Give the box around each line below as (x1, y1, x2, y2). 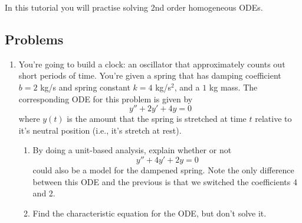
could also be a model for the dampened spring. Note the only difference (32, 163, 294, 176)
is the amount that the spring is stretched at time (67, 112, 247, 125)
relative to (255, 112, 292, 125)
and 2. (32, 187, 55, 199)
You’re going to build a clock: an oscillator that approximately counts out (18, 57, 285, 70)
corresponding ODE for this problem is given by (18, 92, 193, 105)
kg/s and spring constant (40, 80, 130, 93)
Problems (5, 30, 64, 48)
